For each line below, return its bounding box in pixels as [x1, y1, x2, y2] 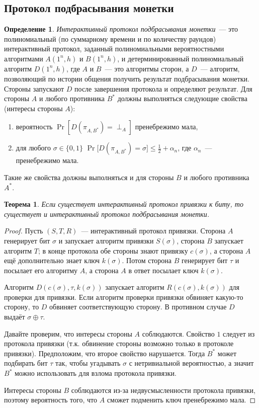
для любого [16, 142, 51, 153]
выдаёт [4, 311, 25, 322]
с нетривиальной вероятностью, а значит [129, 358, 254, 368]
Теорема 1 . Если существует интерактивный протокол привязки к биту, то [4, 199, 243, 209]
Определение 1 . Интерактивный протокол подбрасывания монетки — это [4, 24, 238, 34]
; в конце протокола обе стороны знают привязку [38, 245, 188, 256]
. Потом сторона [122, 255, 172, 266]
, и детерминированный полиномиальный [117, 53, 244, 63]
